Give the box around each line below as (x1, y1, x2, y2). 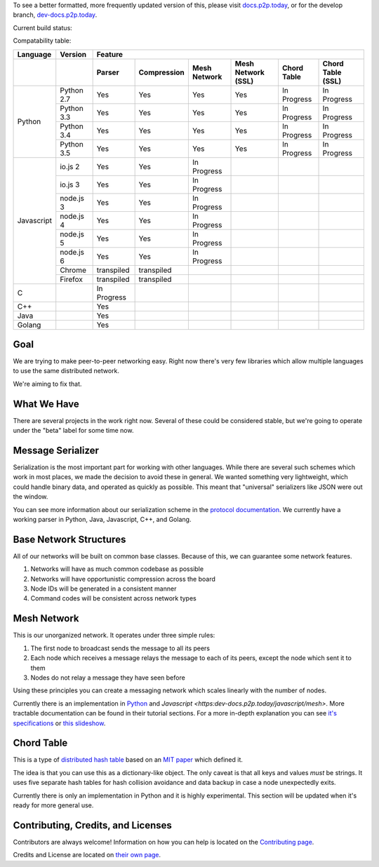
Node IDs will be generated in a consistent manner (30, 584, 177, 593)
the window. (13, 492, 48, 501)
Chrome (60, 265, 87, 275)
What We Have (13, 398, 80, 410)
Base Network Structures (13, 533, 126, 545)
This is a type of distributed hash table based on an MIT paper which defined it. (13, 755, 244, 764)
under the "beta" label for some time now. (13, 426, 134, 435)
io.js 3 (60, 180, 80, 189)
